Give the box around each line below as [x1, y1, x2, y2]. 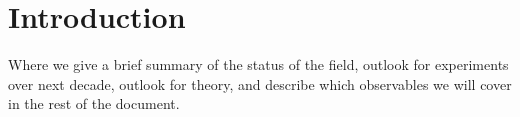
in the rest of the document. [8, 93, 180, 114]
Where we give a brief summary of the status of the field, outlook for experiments [8, 54, 509, 75]
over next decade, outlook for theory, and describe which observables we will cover [8, 73, 512, 94]
